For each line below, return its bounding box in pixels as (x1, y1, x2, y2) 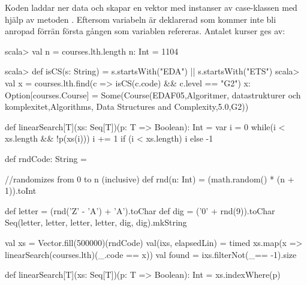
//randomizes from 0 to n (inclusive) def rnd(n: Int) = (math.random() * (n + (5, 172, 294, 185)
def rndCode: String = (5, 152, 88, 164)
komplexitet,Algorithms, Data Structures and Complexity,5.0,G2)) (5, 100, 249, 113)
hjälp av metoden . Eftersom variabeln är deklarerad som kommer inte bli (5, 13, 276, 25)
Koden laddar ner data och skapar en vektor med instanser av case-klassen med (5, 1, 297, 13)
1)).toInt (5, 184, 37, 197)
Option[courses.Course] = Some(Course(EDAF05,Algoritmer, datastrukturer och (5, 88, 301, 101)
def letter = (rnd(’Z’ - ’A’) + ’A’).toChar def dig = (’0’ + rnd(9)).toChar (5, 204, 275, 217)
